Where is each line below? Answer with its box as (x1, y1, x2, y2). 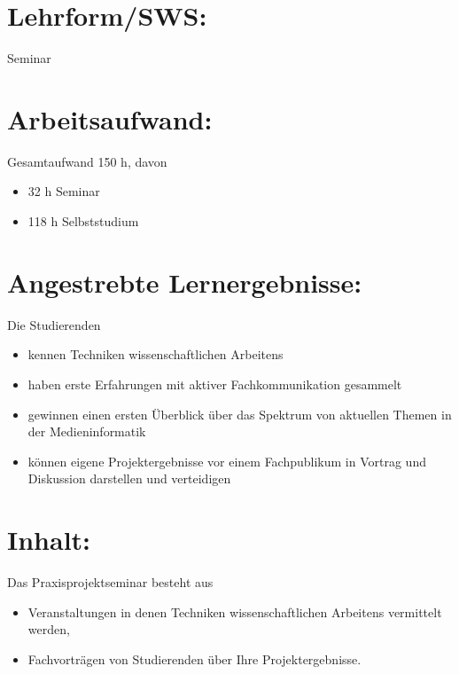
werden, (27, 620, 70, 639)
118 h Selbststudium (27, 212, 139, 231)
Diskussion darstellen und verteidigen (27, 469, 231, 488)
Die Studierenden (7, 315, 101, 333)
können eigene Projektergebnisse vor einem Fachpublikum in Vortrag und (27, 451, 426, 470)
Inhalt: (7, 521, 91, 558)
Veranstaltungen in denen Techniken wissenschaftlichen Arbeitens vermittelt (27, 602, 442, 621)
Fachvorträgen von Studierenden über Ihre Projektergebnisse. (27, 649, 362, 668)
